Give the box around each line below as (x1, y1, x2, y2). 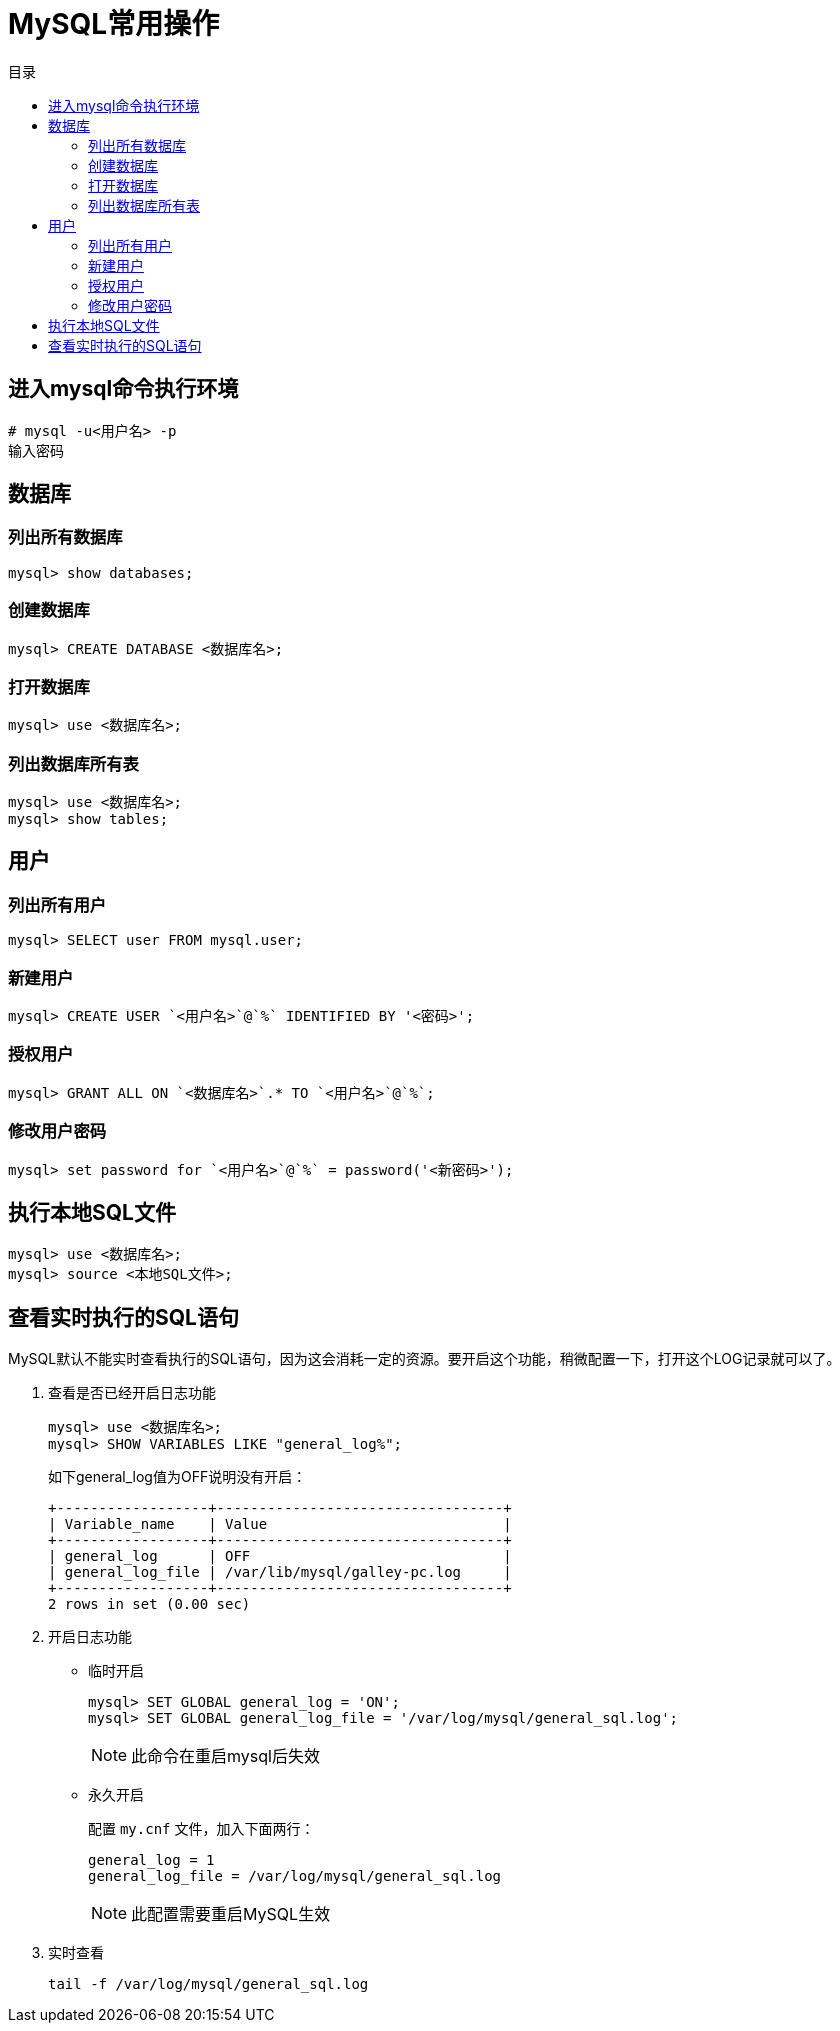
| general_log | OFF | (48, 1548, 512, 1565)
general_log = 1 (88, 1852, 215, 1869)
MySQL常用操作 (8, 7, 220, 41)
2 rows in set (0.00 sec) (48, 1596, 251, 1613)
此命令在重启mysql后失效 (131, 1746, 320, 1767)
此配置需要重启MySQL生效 (131, 1904, 331, 1925)
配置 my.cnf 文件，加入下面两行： (88, 1820, 315, 1838)
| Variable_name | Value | (48, 1516, 512, 1533)
